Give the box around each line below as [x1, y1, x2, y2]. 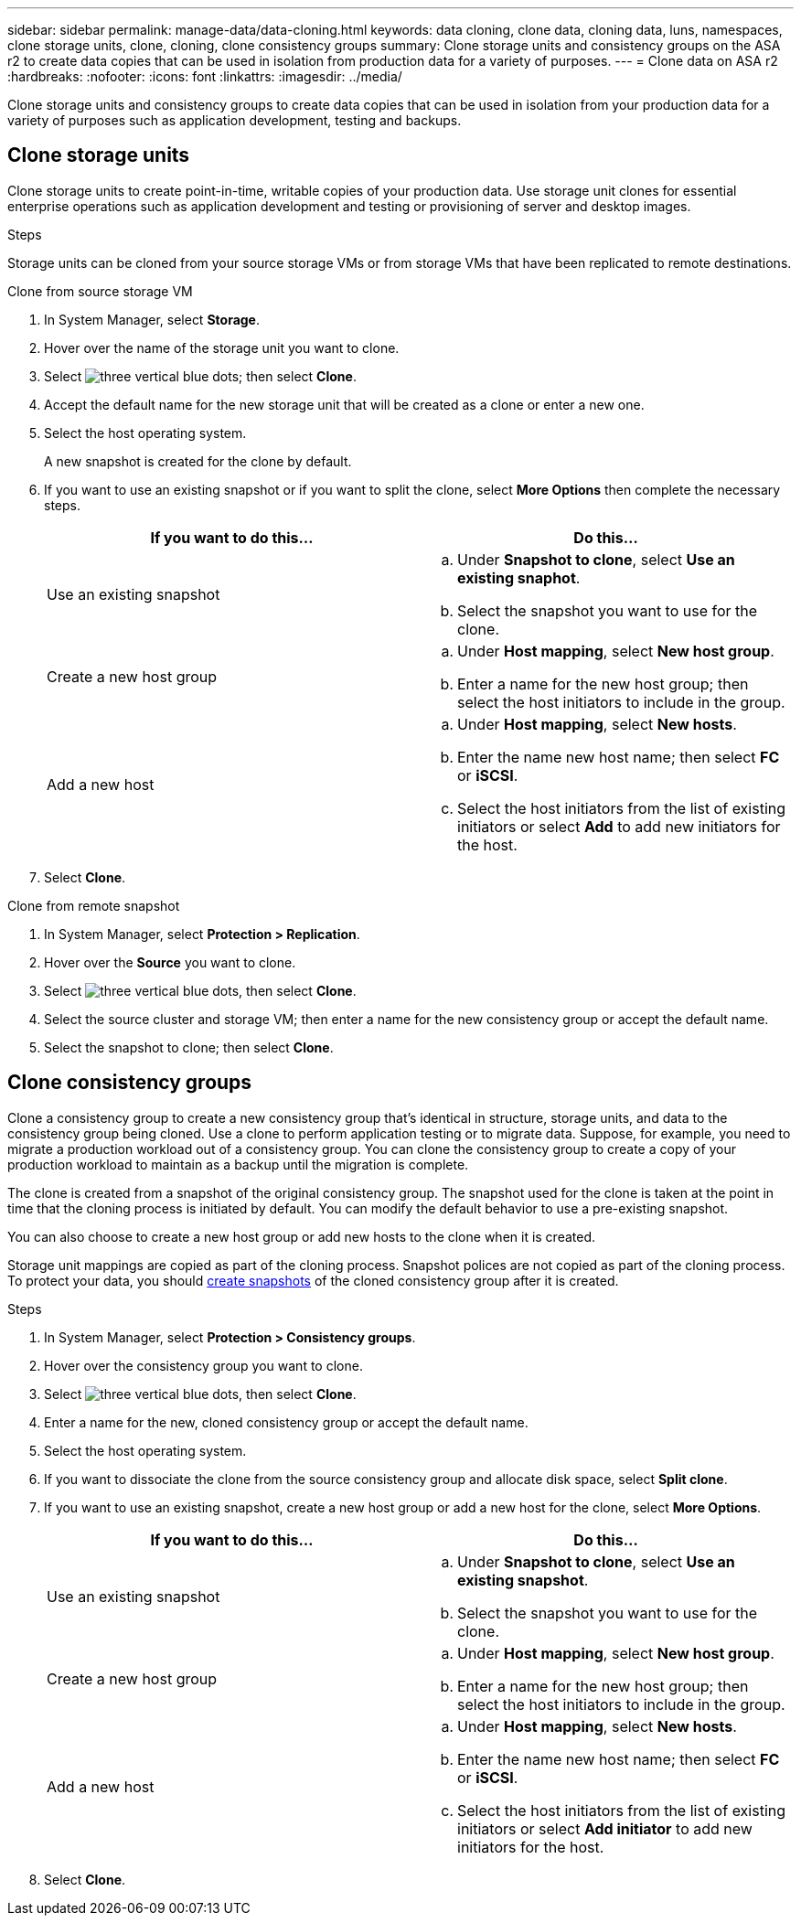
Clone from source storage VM [7, 283, 193, 299]
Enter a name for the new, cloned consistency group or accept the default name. [44, 1414, 529, 1430]
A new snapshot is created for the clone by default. [44, 453, 352, 469]
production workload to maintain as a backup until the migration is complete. [7, 1156, 469, 1172]
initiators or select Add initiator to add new [457, 1819, 753, 1838]
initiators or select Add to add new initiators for [457, 817, 781, 836]
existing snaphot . [457, 568, 581, 587]
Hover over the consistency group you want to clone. [44, 1357, 363, 1373]
